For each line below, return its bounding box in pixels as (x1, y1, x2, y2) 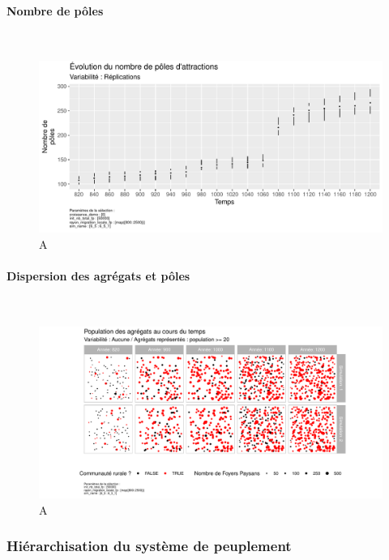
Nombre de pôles (6, 2, 104, 19)
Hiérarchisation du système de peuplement (6, 536, 292, 556)
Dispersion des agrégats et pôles (6, 267, 190, 284)
